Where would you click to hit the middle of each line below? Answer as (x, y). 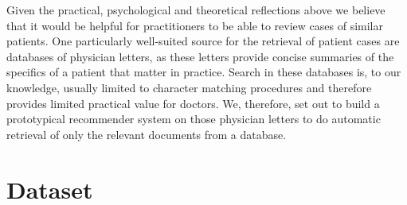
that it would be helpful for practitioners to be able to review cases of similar (195, 25)
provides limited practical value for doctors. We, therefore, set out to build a (193, 103)
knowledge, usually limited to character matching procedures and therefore (189, 87)
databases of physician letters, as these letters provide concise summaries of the (200, 56)
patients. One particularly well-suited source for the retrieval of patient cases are (203, 41)
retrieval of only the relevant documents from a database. (147, 134)
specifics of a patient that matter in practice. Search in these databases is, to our (204, 72)
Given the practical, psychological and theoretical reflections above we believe (196, 10)
